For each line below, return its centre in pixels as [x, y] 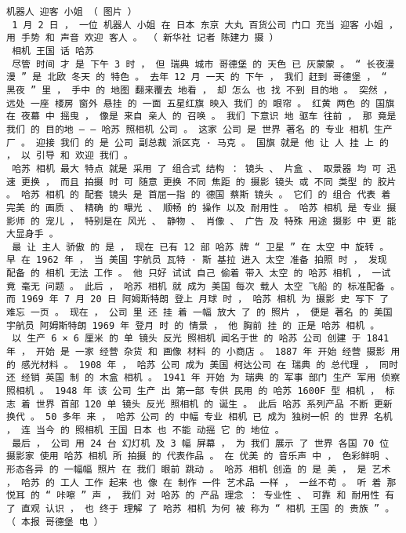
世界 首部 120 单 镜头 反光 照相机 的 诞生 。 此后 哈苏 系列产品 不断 [202, 404]
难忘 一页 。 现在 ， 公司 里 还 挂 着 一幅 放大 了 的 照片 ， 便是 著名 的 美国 [199, 313]
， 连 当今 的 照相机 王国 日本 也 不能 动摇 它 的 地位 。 [145, 430]
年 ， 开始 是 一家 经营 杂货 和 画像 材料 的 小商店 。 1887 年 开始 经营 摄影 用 [203, 352]
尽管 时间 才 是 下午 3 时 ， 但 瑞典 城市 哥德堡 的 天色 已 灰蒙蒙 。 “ [187, 64]
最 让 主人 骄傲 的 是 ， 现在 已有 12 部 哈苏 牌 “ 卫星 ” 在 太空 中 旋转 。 [201, 247]
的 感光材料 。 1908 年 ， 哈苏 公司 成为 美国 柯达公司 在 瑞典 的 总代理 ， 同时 [202, 365]
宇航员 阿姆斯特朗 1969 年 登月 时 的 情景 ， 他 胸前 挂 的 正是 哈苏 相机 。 [193, 325]
